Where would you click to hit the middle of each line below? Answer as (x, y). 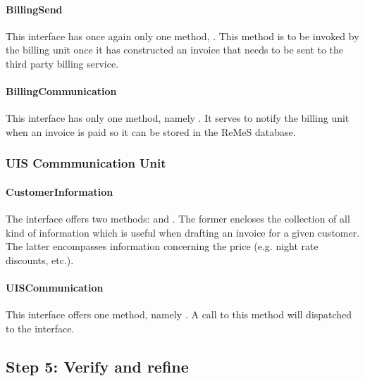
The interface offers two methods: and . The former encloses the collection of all (178, 219)
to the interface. (40, 328)
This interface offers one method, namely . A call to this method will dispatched (179, 314)
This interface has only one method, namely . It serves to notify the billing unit (178, 118)
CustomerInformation (60, 192)
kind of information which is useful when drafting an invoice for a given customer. (183, 232)
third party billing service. (62, 63)
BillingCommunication (61, 91)
